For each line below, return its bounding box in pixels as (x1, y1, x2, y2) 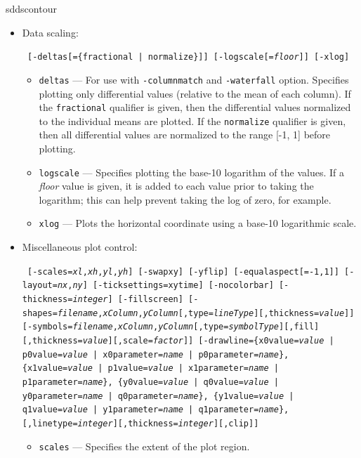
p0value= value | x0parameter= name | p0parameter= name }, (22, 349, 289, 360)
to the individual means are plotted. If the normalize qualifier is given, (39, 113, 346, 128)
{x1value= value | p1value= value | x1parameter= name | (22, 363, 279, 374)
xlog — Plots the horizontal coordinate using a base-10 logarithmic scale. (39, 216, 357, 230)
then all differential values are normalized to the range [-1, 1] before (39, 127, 331, 142)
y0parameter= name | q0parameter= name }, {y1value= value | (22, 391, 294, 401)
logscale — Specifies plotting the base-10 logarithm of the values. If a (39, 164, 344, 179)
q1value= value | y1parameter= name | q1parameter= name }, (22, 405, 289, 415)
